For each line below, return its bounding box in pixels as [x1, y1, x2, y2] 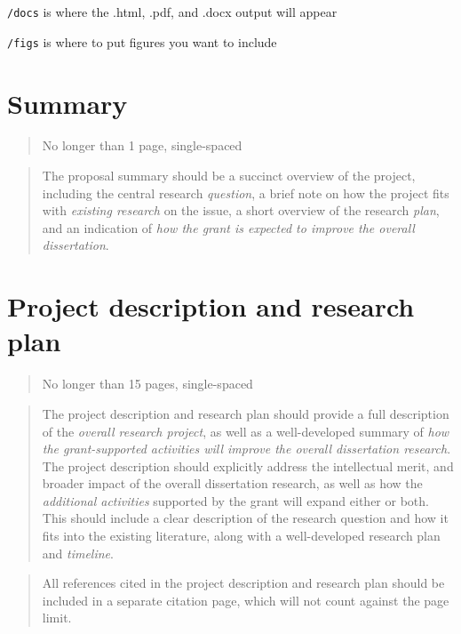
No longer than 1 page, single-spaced [42, 136, 242, 155]
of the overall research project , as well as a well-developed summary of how [42, 421, 449, 440]
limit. [42, 608, 72, 627]
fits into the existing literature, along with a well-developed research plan [42, 526, 441, 545]
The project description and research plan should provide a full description [42, 404, 449, 422]
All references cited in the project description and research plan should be [42, 574, 445, 592]
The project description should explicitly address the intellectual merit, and [42, 456, 454, 475]
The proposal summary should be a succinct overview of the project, [42, 166, 416, 185]
